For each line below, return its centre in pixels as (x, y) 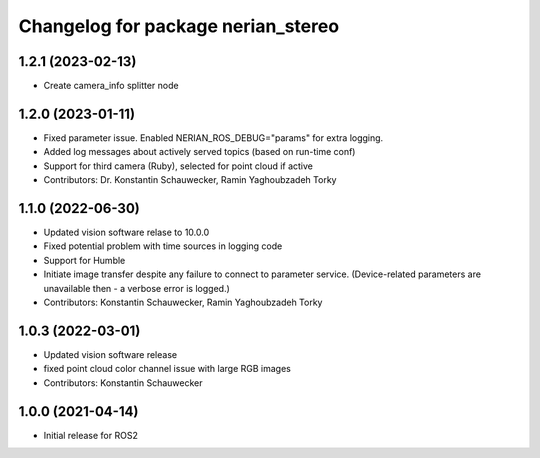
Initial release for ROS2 (91, 435)
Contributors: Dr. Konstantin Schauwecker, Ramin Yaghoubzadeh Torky (190, 180)
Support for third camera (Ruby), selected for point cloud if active (178, 166)
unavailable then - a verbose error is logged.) (136, 288)
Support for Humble (84, 260)
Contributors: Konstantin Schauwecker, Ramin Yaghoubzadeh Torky (183, 302)
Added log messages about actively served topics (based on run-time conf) (199, 152)
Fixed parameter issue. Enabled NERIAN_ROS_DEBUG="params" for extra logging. (213, 137)
